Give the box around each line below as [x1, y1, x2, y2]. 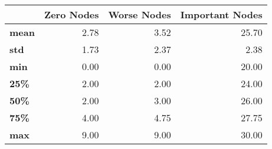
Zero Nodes [44, 8, 99, 21]
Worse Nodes [108, 8, 171, 21]
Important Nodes [180, 8, 263, 21]
